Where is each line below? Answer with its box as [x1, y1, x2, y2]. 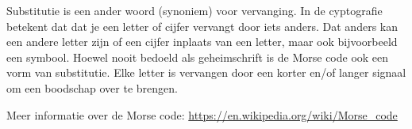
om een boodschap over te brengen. [6, 79, 178, 96]
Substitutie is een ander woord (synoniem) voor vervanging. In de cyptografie [6, 2, 383, 18]
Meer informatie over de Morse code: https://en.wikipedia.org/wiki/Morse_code [6, 106, 398, 123]
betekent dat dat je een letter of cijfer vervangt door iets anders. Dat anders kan [6, 17, 398, 34]
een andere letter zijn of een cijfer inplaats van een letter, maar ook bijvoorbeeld [6, 33, 398, 50]
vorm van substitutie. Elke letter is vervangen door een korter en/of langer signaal [6, 64, 406, 81]
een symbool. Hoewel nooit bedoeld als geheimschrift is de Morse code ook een [6, 48, 389, 65]
